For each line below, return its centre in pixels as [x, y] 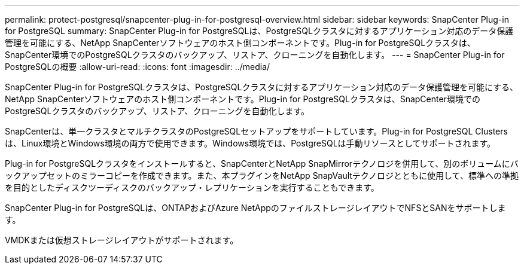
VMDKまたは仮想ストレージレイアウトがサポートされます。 [122, 240]
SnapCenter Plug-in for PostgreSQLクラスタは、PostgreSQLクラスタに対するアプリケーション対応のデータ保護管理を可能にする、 [262, 87]
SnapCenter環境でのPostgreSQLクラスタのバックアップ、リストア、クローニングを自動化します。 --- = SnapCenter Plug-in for [255, 55]
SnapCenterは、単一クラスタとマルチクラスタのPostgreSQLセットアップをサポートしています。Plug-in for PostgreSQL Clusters [256, 131]
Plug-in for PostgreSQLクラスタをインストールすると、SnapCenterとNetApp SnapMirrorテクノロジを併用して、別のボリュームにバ [262, 163]
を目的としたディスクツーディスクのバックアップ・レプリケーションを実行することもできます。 [192, 187]
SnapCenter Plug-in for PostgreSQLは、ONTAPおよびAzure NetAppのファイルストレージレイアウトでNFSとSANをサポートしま [255, 208]
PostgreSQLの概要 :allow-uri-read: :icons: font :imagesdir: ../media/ [138, 67]
